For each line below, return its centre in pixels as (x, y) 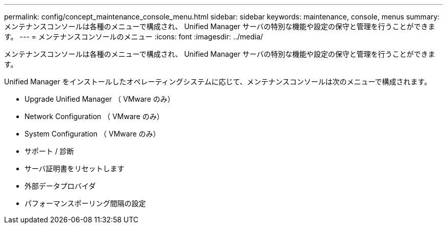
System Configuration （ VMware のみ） (92, 134)
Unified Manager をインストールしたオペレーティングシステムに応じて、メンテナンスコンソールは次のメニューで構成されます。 (218, 82)
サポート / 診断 (49, 151)
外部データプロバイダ (60, 186)
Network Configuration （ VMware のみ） (94, 116)
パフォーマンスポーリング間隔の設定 (85, 203)
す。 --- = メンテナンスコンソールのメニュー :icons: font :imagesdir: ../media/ (134, 37)
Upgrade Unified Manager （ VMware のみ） (100, 99)
